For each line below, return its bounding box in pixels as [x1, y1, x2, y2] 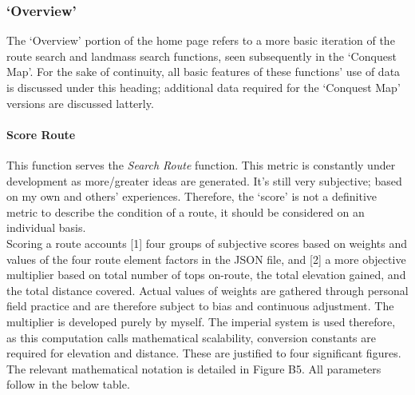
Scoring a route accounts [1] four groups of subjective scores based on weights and [6, 234, 407, 251]
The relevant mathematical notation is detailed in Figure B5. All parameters [6, 360, 381, 377]
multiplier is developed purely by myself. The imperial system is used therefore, [6, 313, 396, 329]
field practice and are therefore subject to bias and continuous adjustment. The [6, 297, 394, 314]
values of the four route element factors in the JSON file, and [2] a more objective [6, 250, 406, 267]
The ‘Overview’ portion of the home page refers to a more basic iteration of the [6, 32, 395, 49]
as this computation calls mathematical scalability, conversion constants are [6, 329, 376, 345]
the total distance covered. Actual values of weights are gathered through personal [6, 281, 409, 298]
